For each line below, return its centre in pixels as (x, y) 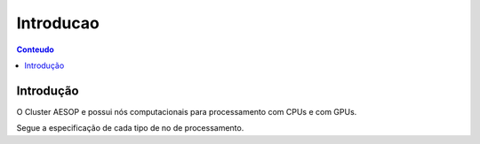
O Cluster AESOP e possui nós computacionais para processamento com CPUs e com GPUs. (187, 111)
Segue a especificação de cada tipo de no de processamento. (130, 128)
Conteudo (36, 49)
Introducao (58, 23)
